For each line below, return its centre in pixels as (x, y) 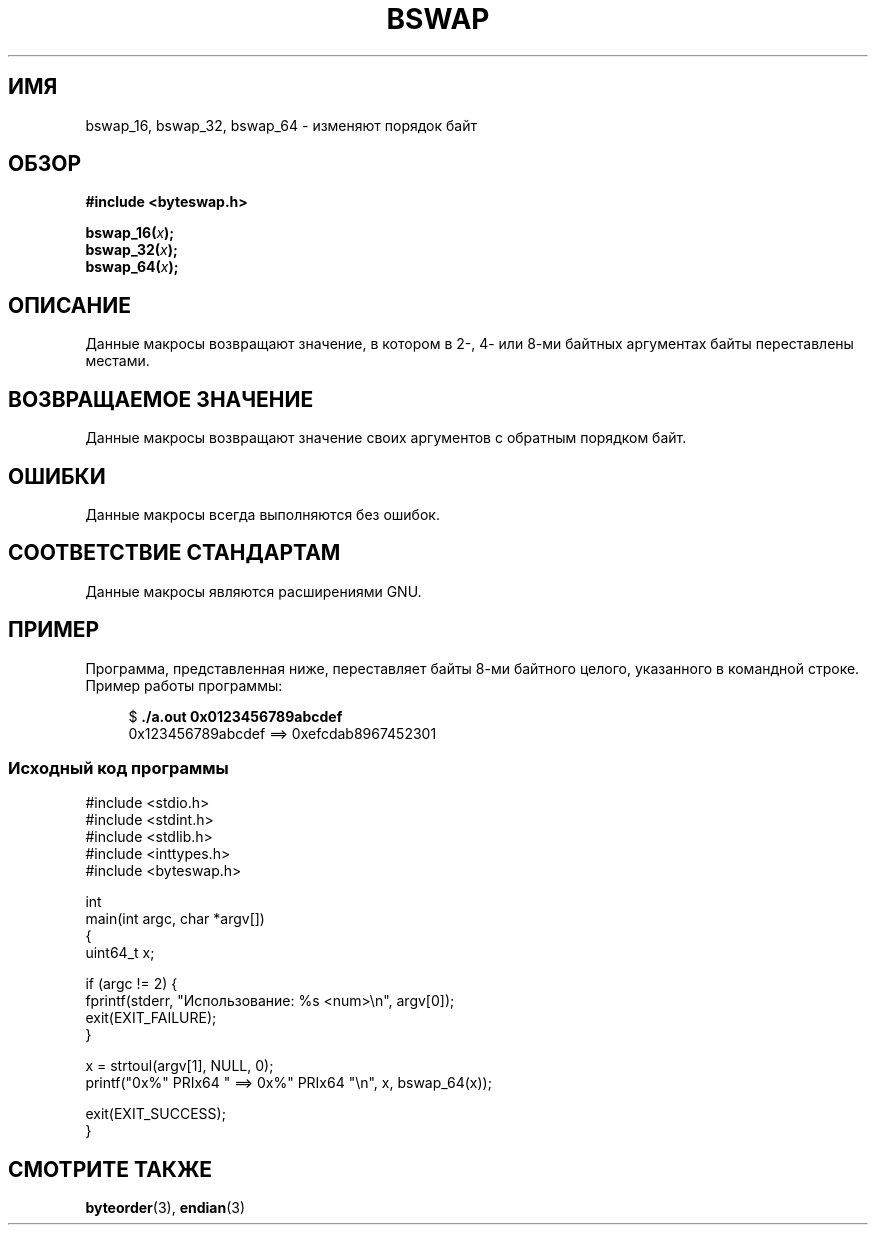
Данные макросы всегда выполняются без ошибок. (262, 514)
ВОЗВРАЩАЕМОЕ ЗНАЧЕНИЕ (161, 399)
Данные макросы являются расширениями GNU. (253, 591)
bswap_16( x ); (130, 233)
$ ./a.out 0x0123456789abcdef (235, 716)
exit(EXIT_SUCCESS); (155, 1114)
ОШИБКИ (57, 476)
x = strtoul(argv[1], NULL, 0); (179, 1066)
